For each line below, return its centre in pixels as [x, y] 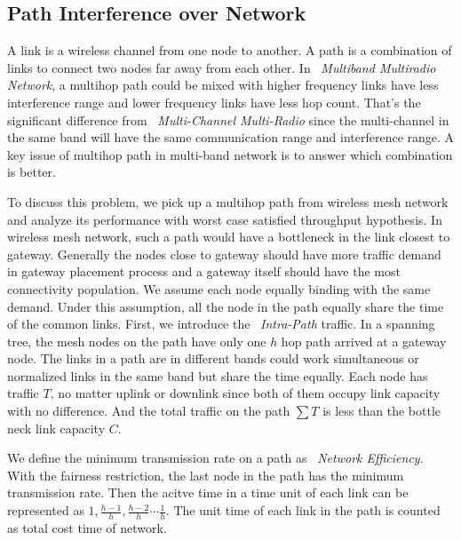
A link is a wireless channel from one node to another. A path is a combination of [230, 50]
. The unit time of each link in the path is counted [303, 510]
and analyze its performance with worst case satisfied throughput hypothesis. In [225, 219]
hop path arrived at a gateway [364, 341]
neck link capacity [56, 428]
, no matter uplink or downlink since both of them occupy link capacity [245, 393]
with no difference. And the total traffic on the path [149, 411]
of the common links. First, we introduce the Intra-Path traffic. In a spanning [221, 324]
